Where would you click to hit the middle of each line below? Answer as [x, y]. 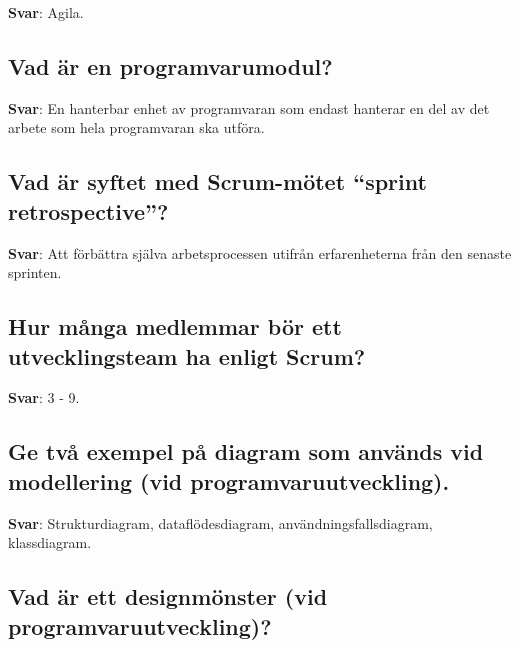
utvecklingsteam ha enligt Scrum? [187, 355]
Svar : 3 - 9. [44, 397]
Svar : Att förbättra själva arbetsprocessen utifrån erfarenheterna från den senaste [260, 252]
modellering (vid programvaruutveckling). [229, 480]
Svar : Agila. [46, 12]
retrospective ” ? [88, 210]
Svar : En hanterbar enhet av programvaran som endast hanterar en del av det [249, 107]
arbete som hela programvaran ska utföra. [136, 127]
